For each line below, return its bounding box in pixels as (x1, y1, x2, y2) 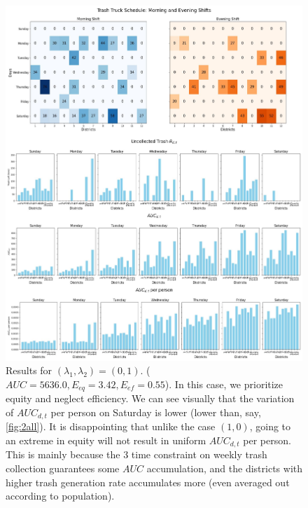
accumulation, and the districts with (146, 460, 303, 475)
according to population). (6, 488, 115, 503)
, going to (249, 419, 291, 434)
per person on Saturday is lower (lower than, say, (50, 404, 261, 419)
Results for (6, 363, 52, 378)
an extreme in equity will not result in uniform (6, 432, 206, 447)
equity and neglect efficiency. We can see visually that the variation (6, 391, 295, 406)
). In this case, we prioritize (164, 376, 283, 391)
